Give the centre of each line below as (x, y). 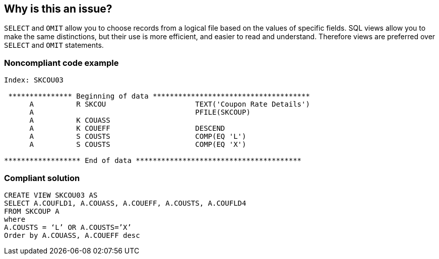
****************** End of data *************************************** (153, 161)
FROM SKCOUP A (32, 211)
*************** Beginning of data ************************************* (159, 96)
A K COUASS (70, 120)
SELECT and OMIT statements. (54, 45)
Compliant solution (42, 178)
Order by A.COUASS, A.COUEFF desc (72, 235)
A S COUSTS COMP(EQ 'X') (138, 145)
